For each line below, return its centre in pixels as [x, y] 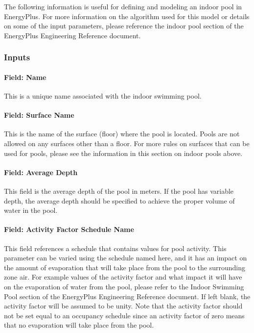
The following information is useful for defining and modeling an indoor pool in [123, 6]
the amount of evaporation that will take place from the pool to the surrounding [125, 267]
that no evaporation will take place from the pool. [79, 325]
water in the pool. [31, 210]
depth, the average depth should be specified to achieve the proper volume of [119, 200]
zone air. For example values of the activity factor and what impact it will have [123, 277]
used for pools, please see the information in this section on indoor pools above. [123, 153]
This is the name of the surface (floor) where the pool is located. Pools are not [122, 134]
